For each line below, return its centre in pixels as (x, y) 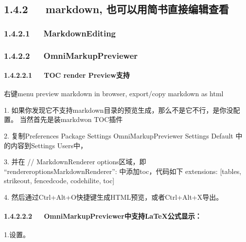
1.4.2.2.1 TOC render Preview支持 (67, 75)
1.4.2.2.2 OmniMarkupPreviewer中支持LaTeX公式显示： (103, 216)
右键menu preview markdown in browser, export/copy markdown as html (114, 94)
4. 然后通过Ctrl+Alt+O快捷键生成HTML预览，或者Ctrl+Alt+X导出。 (114, 197)
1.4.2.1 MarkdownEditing (60, 33)
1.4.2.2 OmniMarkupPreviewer (71, 55)
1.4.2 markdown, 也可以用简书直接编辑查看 (116, 9)
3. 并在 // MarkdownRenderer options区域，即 (75, 162)
